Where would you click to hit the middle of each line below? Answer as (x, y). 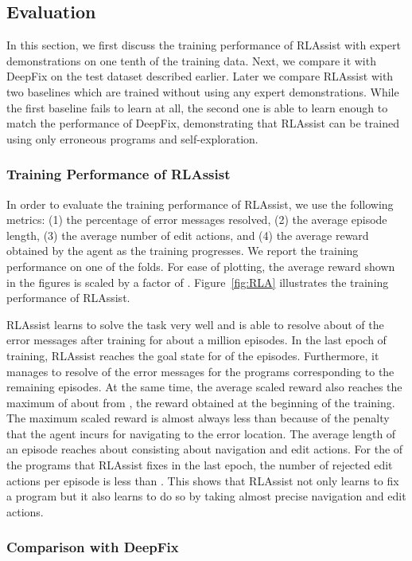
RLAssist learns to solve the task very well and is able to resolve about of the (195, 324)
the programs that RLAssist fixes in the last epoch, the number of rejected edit (200, 465)
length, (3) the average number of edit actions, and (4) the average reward (188, 235)
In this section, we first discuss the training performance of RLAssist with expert (204, 45)
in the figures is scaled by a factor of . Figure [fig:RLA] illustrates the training (198, 282)
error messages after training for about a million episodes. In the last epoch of (196, 340)
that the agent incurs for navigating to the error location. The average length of (201, 433)
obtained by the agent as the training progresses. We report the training (183, 251)
